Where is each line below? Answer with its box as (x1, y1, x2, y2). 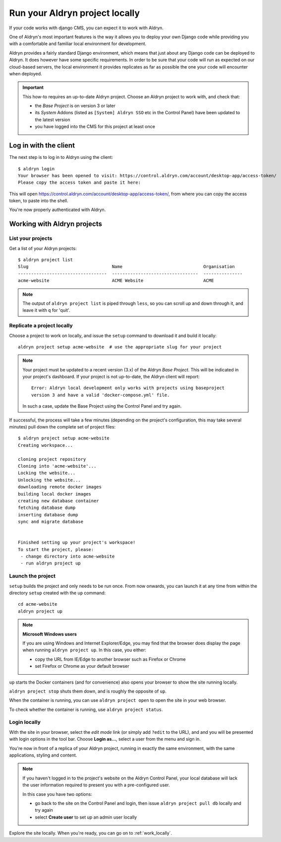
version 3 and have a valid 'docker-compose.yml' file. (31, 392, 170, 398)
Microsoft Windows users (22, 631, 77, 637)
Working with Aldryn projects (9, 220, 103, 228)
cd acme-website (18, 601, 57, 607)
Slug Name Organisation (18, 264, 235, 270)
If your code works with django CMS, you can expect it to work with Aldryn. (9, 25, 164, 31)
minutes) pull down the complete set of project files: (9, 424, 116, 430)
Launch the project (9, 572, 56, 579)
